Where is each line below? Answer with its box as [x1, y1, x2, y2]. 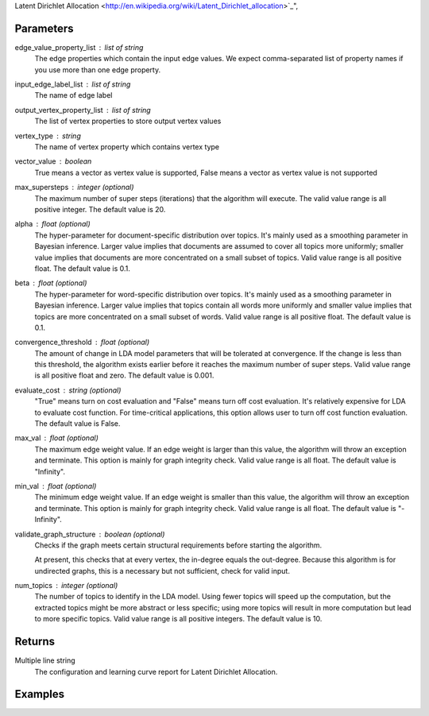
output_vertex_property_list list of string [14, 105, 151, 114]
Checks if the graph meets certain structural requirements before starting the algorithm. [34, 540, 323, 550]
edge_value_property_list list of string [14, 42, 144, 52]
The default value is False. [34, 419, 121, 428]
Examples [14, 687, 65, 701]
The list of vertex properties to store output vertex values [34, 116, 222, 126]
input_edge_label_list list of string [14, 79, 131, 89]
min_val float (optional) [14, 481, 97, 490]
